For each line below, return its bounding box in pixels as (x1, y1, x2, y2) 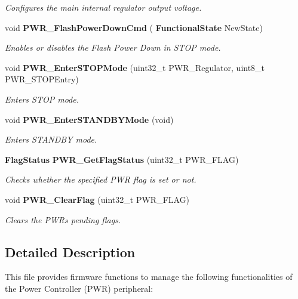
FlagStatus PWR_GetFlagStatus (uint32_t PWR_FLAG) (5, 153, 239, 165)
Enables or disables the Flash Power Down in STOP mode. (5, 41, 221, 54)
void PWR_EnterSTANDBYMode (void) (5, 113, 174, 125)
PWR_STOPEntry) (5, 73, 79, 85)
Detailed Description (5, 242, 136, 261)
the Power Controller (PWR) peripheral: (5, 282, 153, 294)
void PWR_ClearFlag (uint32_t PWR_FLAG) (5, 193, 190, 205)
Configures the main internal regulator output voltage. (5, 1, 202, 13)
